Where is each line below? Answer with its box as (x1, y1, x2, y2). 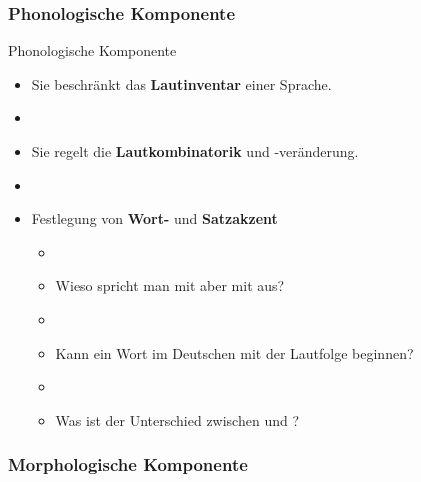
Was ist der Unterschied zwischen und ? (55, 409, 300, 430)
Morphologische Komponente (8, 452, 248, 477)
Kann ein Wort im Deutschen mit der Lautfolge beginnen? (55, 342, 414, 363)
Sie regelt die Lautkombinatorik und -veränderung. (31, 141, 359, 161)
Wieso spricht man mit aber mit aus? (55, 275, 285, 296)
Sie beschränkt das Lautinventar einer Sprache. (31, 73, 332, 94)
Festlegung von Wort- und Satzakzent (31, 208, 278, 229)
